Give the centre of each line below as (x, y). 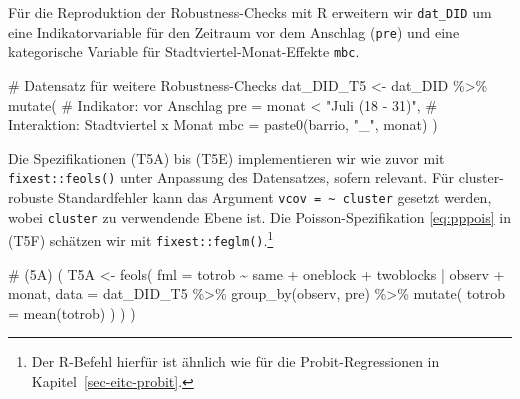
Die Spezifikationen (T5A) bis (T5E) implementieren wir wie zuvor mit (226, 157)
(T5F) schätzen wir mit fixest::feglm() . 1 (141, 238)
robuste (31, 197)
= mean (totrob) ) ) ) (72, 312)
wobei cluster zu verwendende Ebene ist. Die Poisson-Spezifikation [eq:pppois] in (259, 216)
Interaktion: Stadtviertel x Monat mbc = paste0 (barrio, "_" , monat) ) (223, 124)
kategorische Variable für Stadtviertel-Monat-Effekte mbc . (184, 51)
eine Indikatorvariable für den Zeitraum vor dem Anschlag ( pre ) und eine (234, 31)
